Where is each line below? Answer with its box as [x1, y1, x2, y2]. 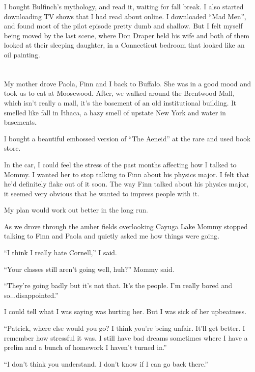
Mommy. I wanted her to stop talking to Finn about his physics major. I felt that [4, 169, 250, 179]
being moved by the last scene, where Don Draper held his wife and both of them [4, 30, 250, 40]
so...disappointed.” [4, 290, 58, 300]
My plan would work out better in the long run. [4, 205, 148, 215]
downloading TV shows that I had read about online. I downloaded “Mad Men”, [4, 11, 246, 21]
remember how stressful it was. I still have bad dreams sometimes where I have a [4, 332, 248, 343]
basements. [4, 117, 37, 127]
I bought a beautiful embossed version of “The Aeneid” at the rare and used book [4, 133, 251, 143]
